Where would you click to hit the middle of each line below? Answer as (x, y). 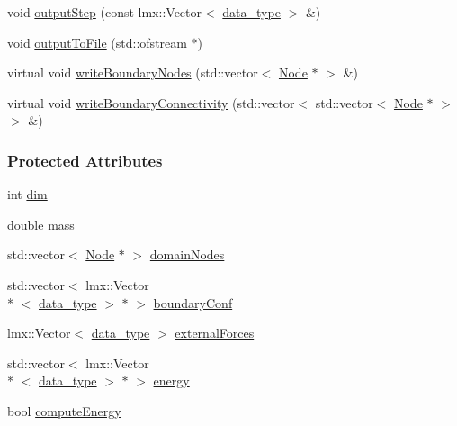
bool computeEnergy (64, 410)
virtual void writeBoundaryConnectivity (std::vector (151, 102)
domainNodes (187, 254)
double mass (41, 224)
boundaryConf (193, 302)
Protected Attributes (85, 160)
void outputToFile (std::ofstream (97, 42)
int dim (27, 194)
